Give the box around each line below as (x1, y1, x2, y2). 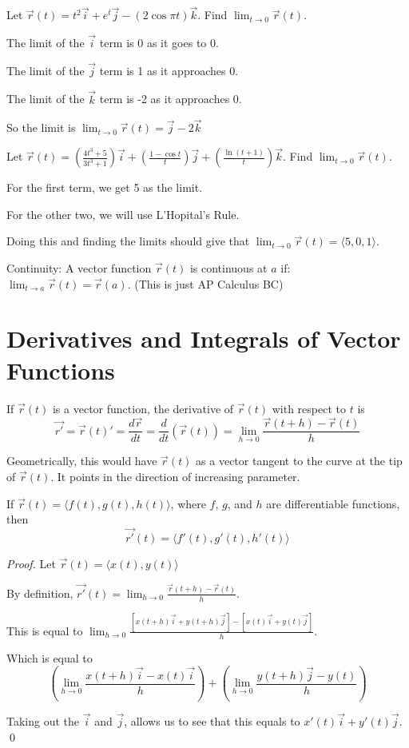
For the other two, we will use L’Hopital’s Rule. (6, 205, 240, 222)
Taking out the (6, 713, 80, 730)
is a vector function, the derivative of (52, 400, 234, 416)
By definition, (6, 584, 73, 601)
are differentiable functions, (266, 495, 400, 511)
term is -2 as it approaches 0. (99, 90, 242, 107)
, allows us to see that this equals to (124, 713, 300, 730)
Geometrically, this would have (6, 452, 157, 469)
